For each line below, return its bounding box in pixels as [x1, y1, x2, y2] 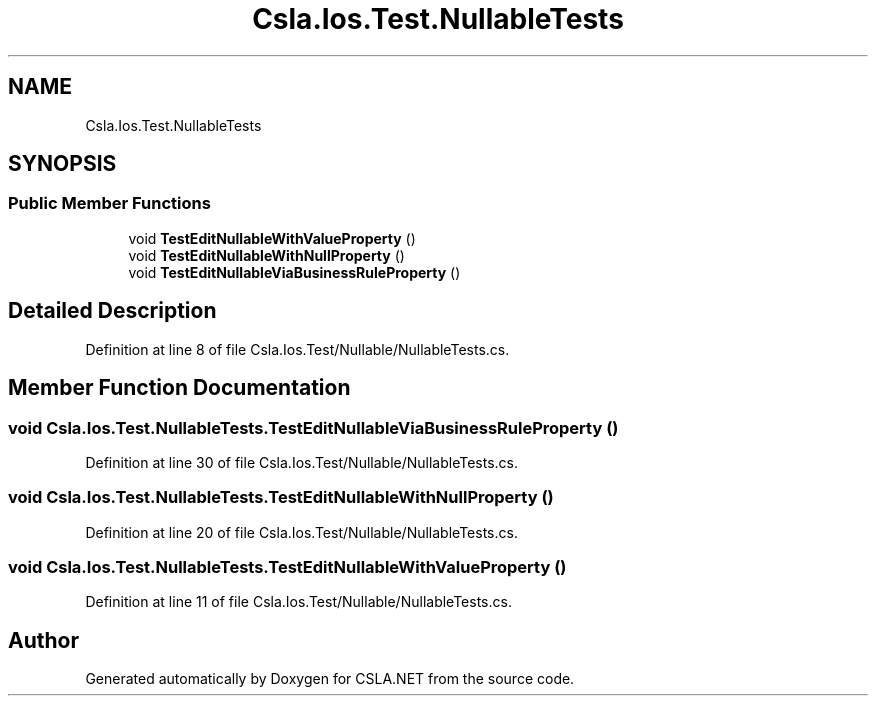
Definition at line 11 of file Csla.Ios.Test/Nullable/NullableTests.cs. [85, 593, 512, 611]
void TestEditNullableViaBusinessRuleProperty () [128, 263, 461, 281]
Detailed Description [8, 298, 217, 324]
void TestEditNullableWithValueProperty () [128, 229, 416, 247]
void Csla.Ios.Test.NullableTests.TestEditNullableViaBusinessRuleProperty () [8, 417, 619, 438]
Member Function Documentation [8, 375, 351, 401]
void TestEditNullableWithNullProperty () [128, 246, 405, 264]
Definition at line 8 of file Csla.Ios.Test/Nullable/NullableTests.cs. [85, 340, 510, 358]
